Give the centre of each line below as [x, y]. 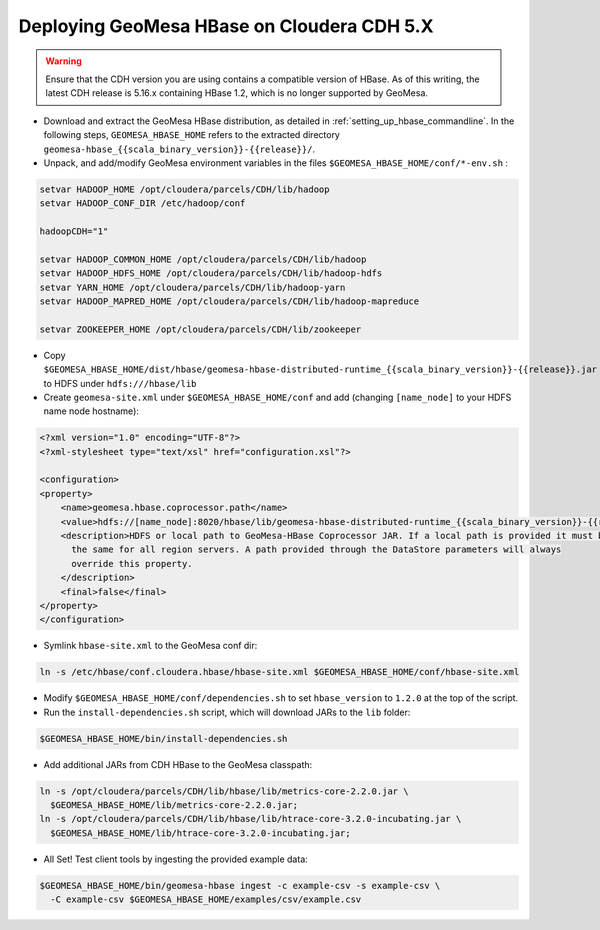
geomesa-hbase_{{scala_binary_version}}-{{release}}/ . [179, 149]
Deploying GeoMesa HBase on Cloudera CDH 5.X [226, 26]
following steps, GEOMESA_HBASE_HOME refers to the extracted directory [191, 135]
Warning [63, 61]
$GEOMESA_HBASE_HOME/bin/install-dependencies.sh [163, 738]
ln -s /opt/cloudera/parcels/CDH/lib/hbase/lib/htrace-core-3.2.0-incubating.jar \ [250, 819]
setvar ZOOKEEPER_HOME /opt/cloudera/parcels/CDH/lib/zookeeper [200, 329]
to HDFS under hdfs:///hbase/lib [120, 383]
